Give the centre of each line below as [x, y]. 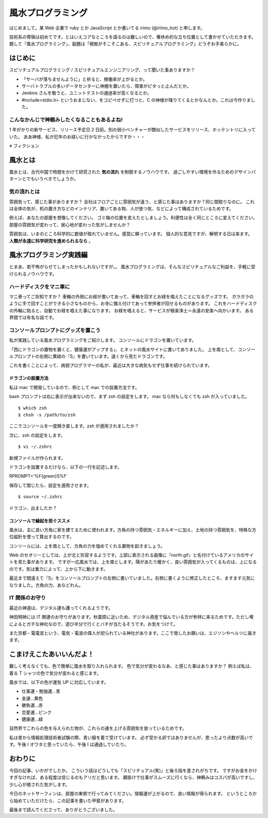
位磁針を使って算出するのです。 [41, 537]
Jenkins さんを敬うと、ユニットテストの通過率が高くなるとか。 [87, 93]
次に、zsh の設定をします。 [37, 435]
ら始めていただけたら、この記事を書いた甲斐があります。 [68, 801]
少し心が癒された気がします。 [39, 784]
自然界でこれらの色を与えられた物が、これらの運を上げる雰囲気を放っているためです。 [98, 728]
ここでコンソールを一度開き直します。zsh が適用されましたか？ [74, 426]
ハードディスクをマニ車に [40, 287]
